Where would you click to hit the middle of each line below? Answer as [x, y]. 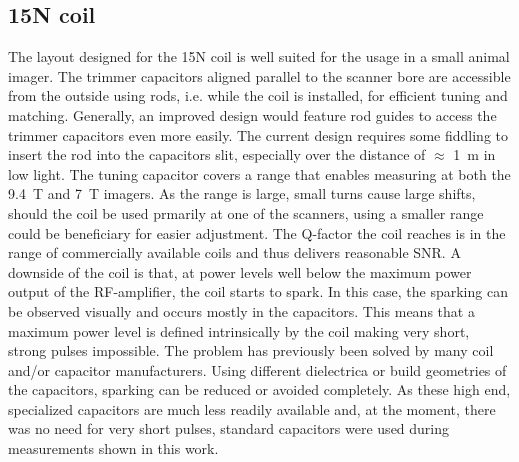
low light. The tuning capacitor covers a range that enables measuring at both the [259, 173]
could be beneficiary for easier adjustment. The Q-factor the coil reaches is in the [257, 232]
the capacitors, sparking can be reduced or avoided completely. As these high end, [259, 389]
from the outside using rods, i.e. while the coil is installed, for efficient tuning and [258, 95]
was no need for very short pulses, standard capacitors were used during [229, 428]
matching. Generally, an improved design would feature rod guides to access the [252, 114]
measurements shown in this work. [113, 448]
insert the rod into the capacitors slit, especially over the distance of [217, 154]
